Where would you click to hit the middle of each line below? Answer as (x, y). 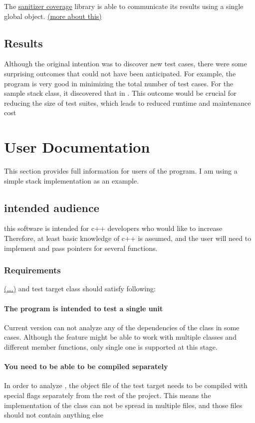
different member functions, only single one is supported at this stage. (111, 347)
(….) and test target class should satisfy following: (80, 289)
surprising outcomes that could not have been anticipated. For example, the (120, 73)
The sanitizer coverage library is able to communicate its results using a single (124, 6)
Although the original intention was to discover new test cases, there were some (126, 64)
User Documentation (77, 147)
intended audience (52, 207)
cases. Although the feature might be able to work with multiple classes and (120, 337)
